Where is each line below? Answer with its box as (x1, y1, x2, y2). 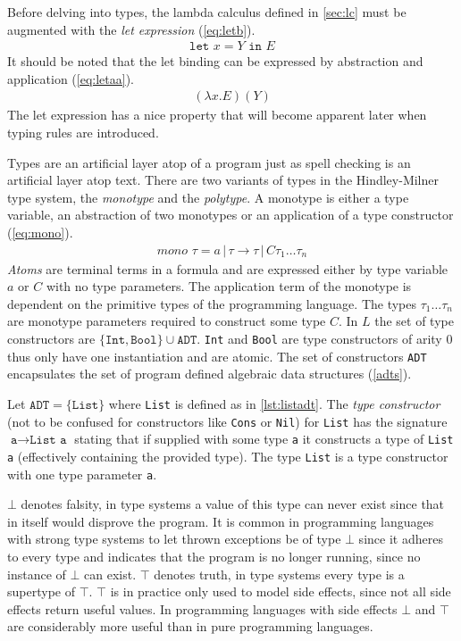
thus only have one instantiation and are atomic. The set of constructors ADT (7, 346, 427, 365)
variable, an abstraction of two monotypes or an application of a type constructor (7, 205, 454, 224)
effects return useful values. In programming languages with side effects (7, 599, 398, 618)
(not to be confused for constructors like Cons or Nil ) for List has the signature (7, 412, 448, 430)
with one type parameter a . (7, 464, 157, 483)
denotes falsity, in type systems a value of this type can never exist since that (21, 495, 445, 513)
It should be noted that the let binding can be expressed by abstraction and (7, 52, 423, 71)
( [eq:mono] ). (7, 223, 73, 241)
